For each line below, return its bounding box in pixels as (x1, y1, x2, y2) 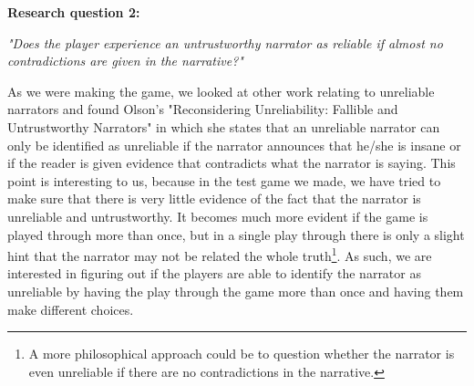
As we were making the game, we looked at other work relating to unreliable (7, 81, 435, 100)
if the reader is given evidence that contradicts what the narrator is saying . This (7, 153, 456, 172)
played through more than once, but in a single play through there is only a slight (7, 224, 465, 244)
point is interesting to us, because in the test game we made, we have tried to (7, 171, 441, 190)
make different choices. (7, 299, 134, 318)
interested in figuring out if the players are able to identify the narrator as (7, 264, 421, 283)
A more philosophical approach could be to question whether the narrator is (28, 344, 455, 363)
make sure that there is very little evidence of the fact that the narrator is (7, 189, 421, 208)
